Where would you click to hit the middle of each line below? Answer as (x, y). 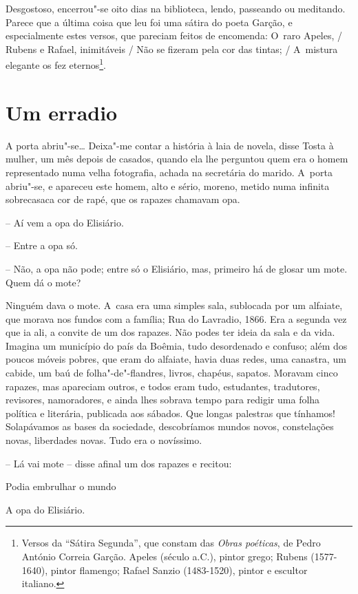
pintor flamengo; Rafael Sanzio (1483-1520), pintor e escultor (179, 570)
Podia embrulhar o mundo (61, 486)
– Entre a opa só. (42, 245)
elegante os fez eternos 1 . (56, 64)
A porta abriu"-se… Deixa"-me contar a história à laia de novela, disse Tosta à (170, 145)
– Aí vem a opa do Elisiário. (65, 222)
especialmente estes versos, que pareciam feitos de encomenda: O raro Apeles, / (174, 35)
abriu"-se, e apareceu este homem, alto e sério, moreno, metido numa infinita (168, 185)
